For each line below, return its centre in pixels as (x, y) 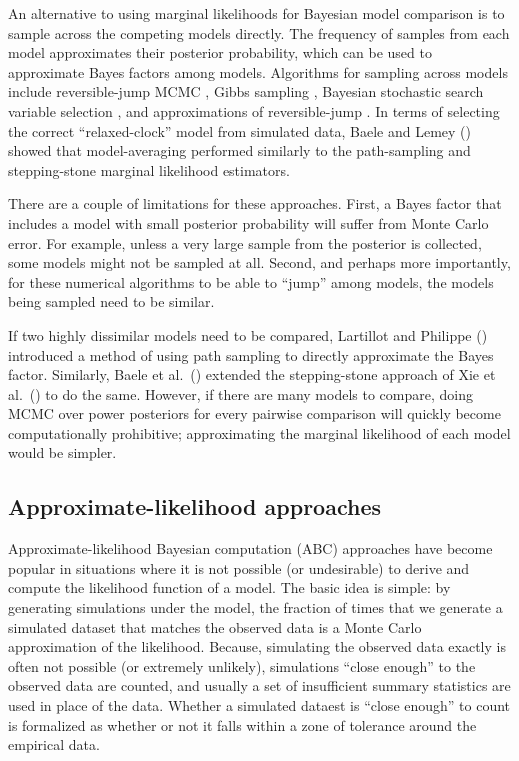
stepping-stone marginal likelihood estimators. (149, 169)
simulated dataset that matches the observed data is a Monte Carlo (215, 626)
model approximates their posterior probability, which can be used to (220, 52)
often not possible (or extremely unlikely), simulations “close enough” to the (242, 665)
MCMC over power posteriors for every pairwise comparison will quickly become (254, 413)
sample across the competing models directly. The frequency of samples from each (259, 32)
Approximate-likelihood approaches (194, 506)
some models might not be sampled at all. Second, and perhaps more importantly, (259, 262)
